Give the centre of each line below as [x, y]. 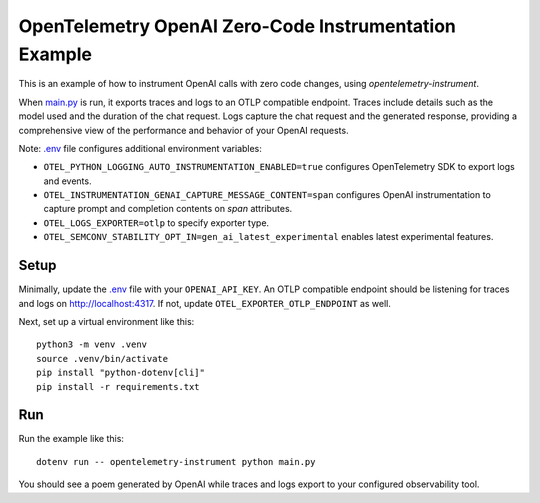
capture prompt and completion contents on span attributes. [168, 209]
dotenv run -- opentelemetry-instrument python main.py [176, 461]
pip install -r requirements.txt [118, 386]
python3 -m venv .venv [92, 344]
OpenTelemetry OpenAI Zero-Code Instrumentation [237, 26]
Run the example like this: [71, 439]
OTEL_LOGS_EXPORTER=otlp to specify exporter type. [156, 222]
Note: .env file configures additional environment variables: [140, 148]
